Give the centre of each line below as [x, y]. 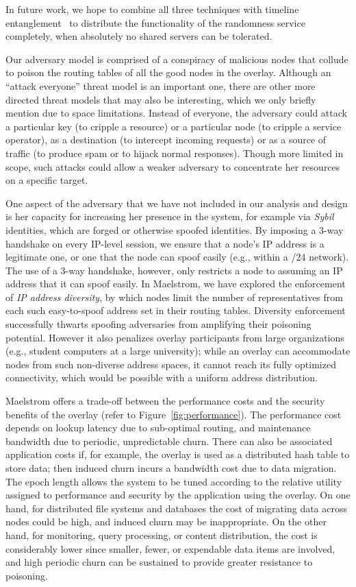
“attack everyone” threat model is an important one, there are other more [161, 85]
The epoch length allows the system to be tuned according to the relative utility [174, 481]
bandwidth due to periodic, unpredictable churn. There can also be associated [169, 441]
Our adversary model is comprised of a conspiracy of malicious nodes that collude [177, 59]
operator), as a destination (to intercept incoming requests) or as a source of [166, 140]
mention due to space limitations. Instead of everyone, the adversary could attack [176, 113]
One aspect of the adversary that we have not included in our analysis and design [177, 203]
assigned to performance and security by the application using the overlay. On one [178, 495]
